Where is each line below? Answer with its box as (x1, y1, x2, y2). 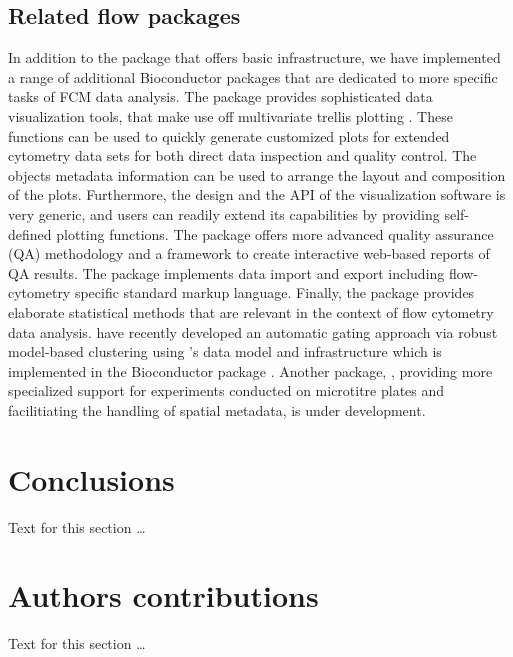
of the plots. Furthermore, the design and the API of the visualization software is (8, 184, 506, 205)
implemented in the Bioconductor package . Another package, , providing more (8, 360, 493, 381)
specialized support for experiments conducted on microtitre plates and (8, 380, 445, 401)
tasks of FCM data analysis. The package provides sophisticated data (8, 86, 433, 107)
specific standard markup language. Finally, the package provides (74, 282, 475, 303)
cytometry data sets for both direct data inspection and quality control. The (8, 145, 477, 166)
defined (8, 223, 52, 244)
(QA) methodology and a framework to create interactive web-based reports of (8, 243, 490, 264)
